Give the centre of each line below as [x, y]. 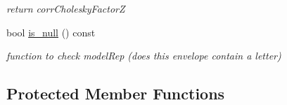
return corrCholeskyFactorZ [66, 8]
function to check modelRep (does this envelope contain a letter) [144, 56]
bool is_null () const [51, 32]
